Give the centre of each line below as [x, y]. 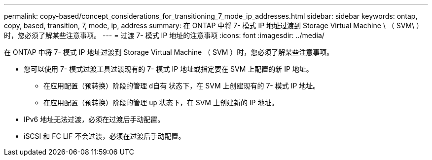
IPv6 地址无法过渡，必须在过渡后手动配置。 [94, 119]
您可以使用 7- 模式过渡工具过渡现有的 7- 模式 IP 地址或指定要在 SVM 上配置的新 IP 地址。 [168, 69]
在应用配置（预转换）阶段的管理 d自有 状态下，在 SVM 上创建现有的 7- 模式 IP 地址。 [182, 86]
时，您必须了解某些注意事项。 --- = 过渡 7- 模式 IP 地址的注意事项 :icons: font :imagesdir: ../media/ [164, 35]
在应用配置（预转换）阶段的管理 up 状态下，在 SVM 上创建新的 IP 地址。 [161, 102]
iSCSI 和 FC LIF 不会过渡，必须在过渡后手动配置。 [105, 136]
